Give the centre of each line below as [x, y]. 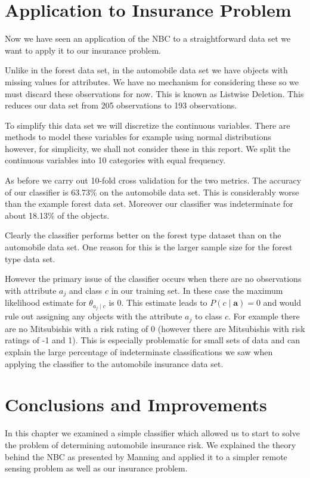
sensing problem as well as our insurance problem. [96, 468]
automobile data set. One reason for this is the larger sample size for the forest [149, 247]
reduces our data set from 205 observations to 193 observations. [121, 105]
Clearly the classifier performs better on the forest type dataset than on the [143, 235]
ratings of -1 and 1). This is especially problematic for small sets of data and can [152, 340]
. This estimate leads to [164, 302]
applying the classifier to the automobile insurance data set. [114, 363]
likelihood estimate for [46, 302]
